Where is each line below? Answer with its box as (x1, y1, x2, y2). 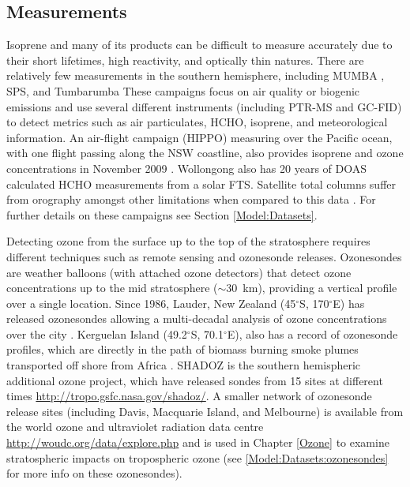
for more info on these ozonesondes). (6, 465, 182, 481)
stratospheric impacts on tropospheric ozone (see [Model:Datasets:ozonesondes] (6, 449, 389, 466)
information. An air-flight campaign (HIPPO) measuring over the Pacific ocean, (6, 129, 393, 145)
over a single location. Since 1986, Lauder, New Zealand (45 (6, 294, 296, 311)
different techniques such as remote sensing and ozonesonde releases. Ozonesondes (6, 248, 402, 264)
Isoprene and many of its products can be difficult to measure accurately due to (6, 36, 393, 53)
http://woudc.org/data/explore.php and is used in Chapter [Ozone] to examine (6, 434, 389, 451)
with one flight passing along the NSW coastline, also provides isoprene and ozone (6, 144, 404, 161)
